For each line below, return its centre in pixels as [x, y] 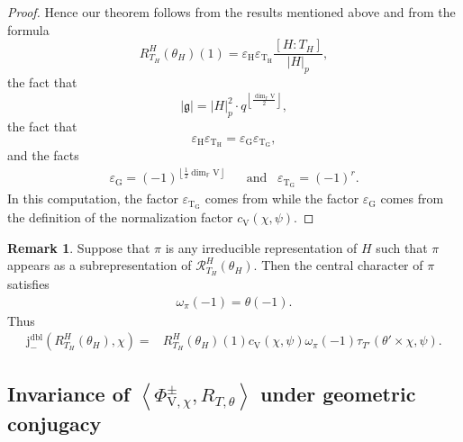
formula [28, 29]
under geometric [338, 393]
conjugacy [54, 424]
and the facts [43, 155]
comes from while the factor [282, 198]
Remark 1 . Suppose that [79, 247]
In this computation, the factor [93, 198]
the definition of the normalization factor [120, 217]
